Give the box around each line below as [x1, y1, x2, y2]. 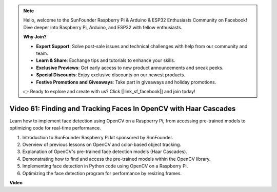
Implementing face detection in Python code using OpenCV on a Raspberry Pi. [22, 163, 188, 169]
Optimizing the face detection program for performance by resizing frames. [22, 170, 182, 176]
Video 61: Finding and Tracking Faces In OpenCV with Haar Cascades [9, 104, 236, 113]
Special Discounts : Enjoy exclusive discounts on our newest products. [36, 72, 186, 78]
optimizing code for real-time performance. [9, 125, 101, 131]
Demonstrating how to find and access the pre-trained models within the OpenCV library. [22, 156, 211, 162]
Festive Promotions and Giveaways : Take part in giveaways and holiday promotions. [36, 79, 216, 85]
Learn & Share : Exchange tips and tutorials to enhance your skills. [36, 57, 175, 63]
